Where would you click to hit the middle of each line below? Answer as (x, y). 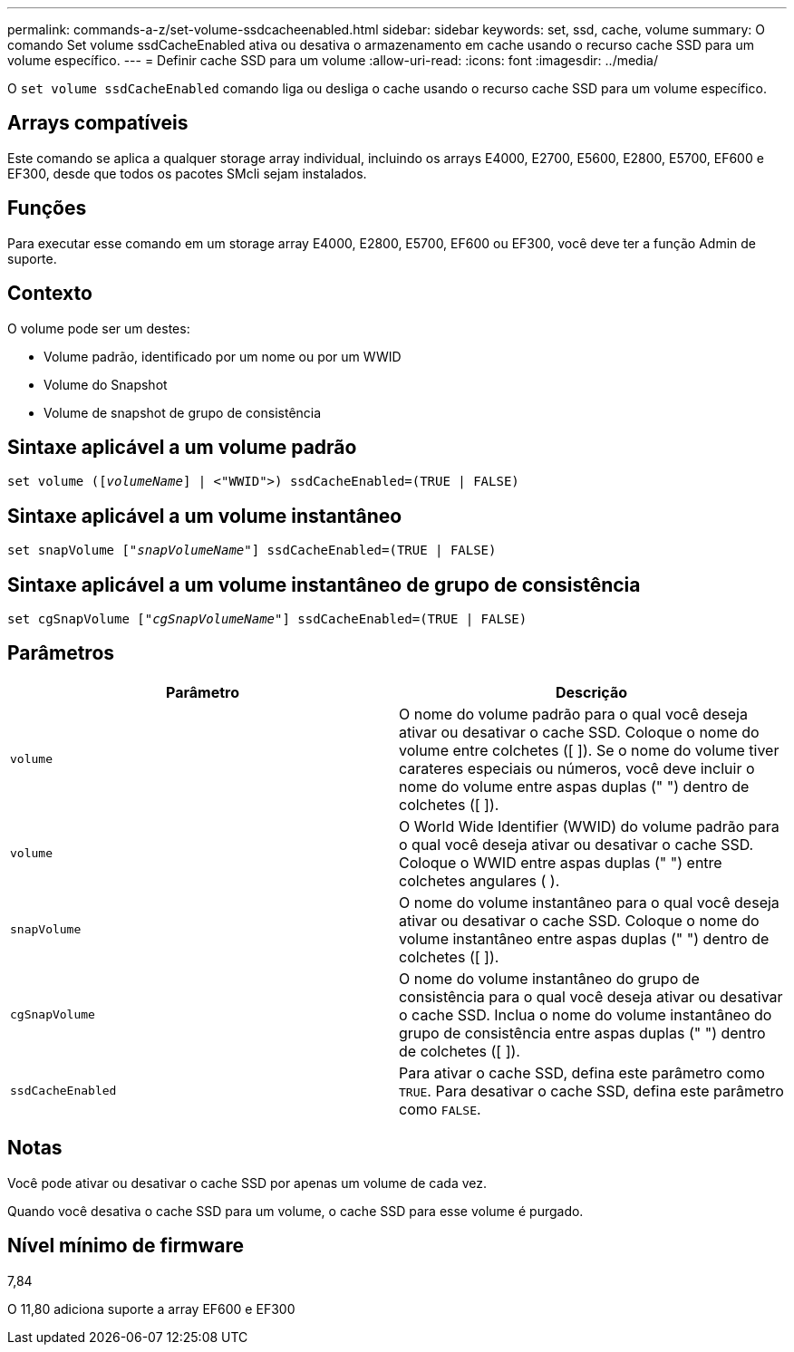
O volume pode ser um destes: (99, 328)
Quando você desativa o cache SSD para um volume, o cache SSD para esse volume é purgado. (295, 1211)
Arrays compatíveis (98, 123)
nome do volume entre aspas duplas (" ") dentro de (574, 786)
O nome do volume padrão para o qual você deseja (573, 714)
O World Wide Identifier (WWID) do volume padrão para (589, 826)
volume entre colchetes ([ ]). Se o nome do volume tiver (589, 750)
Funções (47, 208)
